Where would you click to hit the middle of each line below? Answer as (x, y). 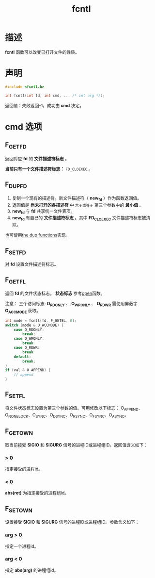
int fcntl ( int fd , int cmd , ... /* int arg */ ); (55, 96)
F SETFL (15, 395)
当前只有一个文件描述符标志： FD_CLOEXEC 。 (49, 169)
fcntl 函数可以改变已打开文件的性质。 (42, 52)
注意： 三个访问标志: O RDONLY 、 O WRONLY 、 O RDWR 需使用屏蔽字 (71, 304)
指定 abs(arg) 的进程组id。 (32, 570)
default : (23, 357)
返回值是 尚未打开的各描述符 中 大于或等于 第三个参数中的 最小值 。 (78, 205)
